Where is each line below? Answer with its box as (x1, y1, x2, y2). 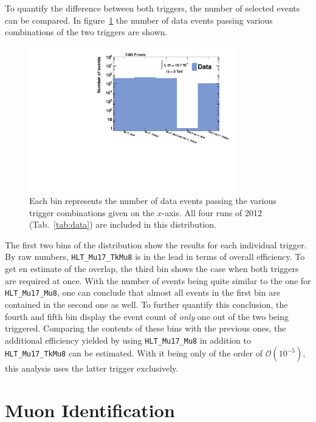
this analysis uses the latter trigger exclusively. (5, 362, 179, 375)
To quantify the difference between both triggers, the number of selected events (5, 2, 300, 14)
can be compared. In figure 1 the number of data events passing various (5, 13, 273, 26)
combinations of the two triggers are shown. (5, 26, 168, 38)
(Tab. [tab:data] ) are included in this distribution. (29, 218, 216, 231)
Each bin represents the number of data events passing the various (29, 194, 276, 207)
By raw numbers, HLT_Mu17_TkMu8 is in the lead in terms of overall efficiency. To (5, 250, 305, 263)
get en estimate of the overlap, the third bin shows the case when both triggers (5, 262, 299, 275)
